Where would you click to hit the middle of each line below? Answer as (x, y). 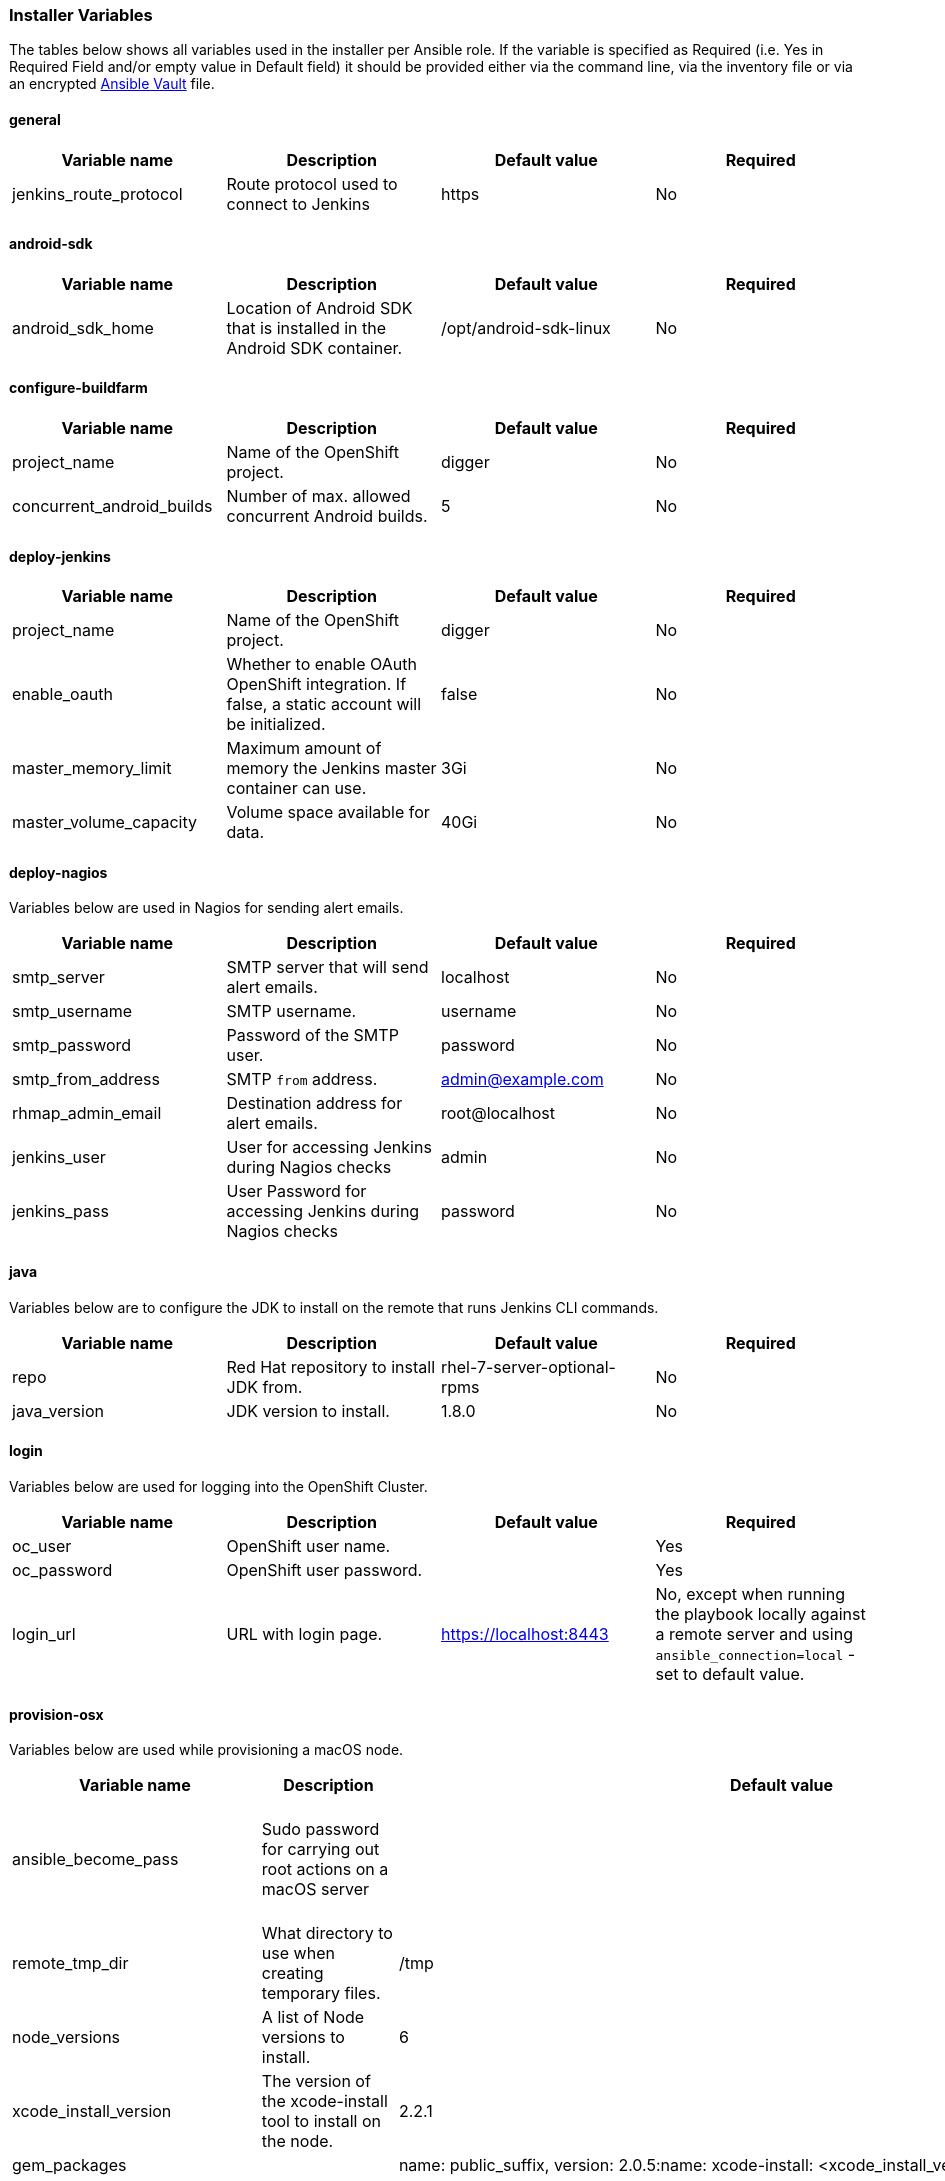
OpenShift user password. (324, 1569)
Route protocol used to (312, 183)
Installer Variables (81, 15)
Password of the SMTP (312, 1035)
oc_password (62, 1569)
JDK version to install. (308, 1410)
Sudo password (320, 1829)
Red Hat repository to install (331, 1366)
